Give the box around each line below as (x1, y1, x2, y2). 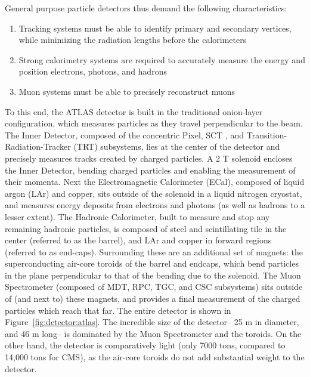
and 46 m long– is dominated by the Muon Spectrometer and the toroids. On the (5, 327, 302, 339)
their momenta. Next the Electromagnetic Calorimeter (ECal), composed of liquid (5, 175, 305, 188)
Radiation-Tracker (5, 140, 71, 153)
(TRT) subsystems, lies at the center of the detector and (73, 140, 280, 153)
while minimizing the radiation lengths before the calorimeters (18, 33, 247, 46)
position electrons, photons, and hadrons (18, 65, 167, 78)
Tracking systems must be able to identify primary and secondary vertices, (18, 21, 292, 34)
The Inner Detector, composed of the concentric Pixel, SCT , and (5, 128, 244, 141)
